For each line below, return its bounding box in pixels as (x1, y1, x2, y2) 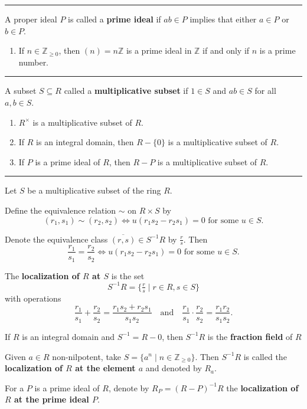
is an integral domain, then (36, 136, 134, 148)
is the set (111, 269, 145, 282)
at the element (75, 362, 136, 374)
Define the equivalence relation (5, 204, 116, 216)
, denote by (108, 381, 149, 394)
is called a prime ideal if (68, 13, 161, 25)
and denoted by (145, 362, 202, 374)
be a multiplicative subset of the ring (27, 184, 161, 197)
